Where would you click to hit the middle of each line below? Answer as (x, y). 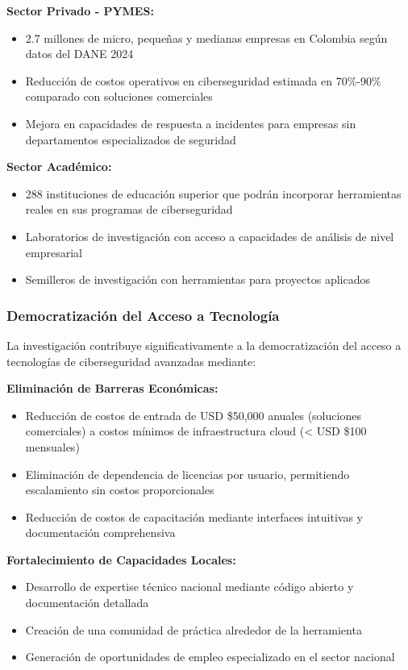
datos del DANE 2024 (79, 54)
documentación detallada (87, 603)
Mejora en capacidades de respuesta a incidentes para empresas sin (191, 123)
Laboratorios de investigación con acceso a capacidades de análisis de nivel (210, 236)
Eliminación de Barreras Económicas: (112, 388)
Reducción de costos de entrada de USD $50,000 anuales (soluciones (193, 415)
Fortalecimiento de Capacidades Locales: (121, 559)
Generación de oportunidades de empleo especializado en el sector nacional (210, 657)
